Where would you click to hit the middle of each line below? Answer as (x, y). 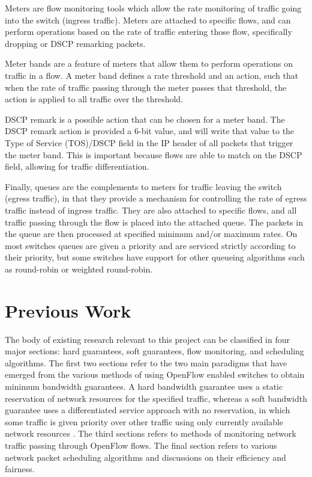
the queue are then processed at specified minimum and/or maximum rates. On (151, 234)
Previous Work (68, 310)
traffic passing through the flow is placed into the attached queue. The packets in (154, 222)
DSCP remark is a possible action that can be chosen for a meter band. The (145, 119)
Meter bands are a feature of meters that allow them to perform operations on (149, 63)
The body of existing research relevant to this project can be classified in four (148, 339)
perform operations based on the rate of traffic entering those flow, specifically (148, 32)
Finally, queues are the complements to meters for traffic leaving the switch (143, 186)
